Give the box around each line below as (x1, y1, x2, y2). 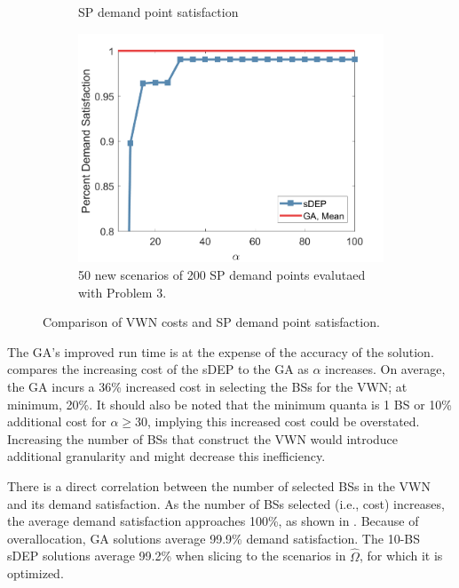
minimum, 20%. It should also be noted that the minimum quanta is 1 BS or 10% (7, 394, 452, 413)
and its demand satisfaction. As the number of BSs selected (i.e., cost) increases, (7, 494, 445, 513)
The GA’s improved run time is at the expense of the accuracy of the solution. (7, 342, 434, 361)
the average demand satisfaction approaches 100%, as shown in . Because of (7, 512, 419, 530)
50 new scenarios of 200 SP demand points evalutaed (78, 266, 366, 284)
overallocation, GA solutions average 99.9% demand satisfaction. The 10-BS (7, 528, 420, 547)
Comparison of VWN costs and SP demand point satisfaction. (43, 313, 380, 331)
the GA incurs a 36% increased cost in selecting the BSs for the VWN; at (7, 377, 408, 396)
